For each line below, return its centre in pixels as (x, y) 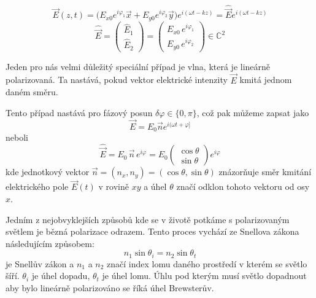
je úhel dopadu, (61, 276)
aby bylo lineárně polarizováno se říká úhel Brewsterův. (110, 287)
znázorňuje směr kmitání (265, 172)
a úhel (155, 186)
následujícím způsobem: (50, 243)
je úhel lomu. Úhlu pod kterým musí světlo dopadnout (204, 276)
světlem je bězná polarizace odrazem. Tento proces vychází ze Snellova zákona (152, 231)
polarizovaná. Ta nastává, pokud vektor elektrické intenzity (117, 80)
